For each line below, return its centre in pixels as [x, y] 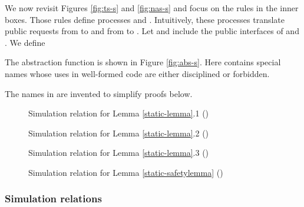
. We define [25, 42]
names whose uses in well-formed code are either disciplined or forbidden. [137, 73]
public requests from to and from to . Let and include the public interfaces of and [152, 31]
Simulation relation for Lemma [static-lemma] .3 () [119, 153]
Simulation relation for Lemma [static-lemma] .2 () [119, 133]
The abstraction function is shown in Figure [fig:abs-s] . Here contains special [143, 62]
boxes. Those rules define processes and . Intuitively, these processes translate [145, 19]
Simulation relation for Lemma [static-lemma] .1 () [119, 113]
